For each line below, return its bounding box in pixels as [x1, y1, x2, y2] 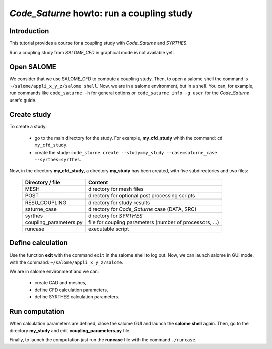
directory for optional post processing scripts [88, 192, 195, 199]
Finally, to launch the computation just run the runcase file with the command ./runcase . [9, 336, 197, 343]
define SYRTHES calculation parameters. [34, 294, 119, 300]
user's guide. [9, 97, 37, 103]
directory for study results [88, 198, 150, 206]
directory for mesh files [88, 185, 144, 192]
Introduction [9, 27, 49, 35]
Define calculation [9, 239, 68, 247]
